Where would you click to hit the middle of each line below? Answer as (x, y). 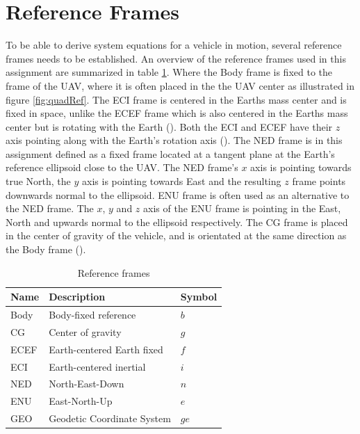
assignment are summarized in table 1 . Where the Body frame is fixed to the (169, 72)
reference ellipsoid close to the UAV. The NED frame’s (122, 167)
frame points (319, 181)
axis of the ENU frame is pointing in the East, (242, 208)
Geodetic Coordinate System (110, 418)
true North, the (38, 181)
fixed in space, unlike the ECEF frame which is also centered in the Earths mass (177, 113)
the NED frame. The (50, 208)
